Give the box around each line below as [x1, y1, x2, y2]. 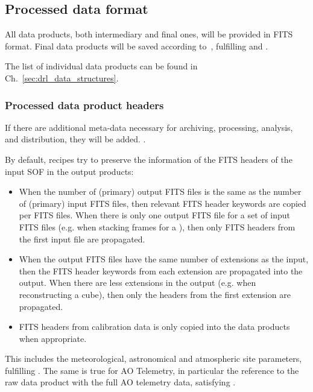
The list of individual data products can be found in [5, 60, 198, 72]
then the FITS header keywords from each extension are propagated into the [19, 264, 303, 277]
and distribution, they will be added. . [5, 133, 146, 145]
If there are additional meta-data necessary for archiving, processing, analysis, [5, 121, 293, 133]
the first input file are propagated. [19, 232, 145, 245]
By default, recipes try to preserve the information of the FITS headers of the [5, 153, 292, 165]
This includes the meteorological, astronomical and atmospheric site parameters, [5, 352, 302, 365]
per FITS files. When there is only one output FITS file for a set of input [19, 209, 290, 221]
